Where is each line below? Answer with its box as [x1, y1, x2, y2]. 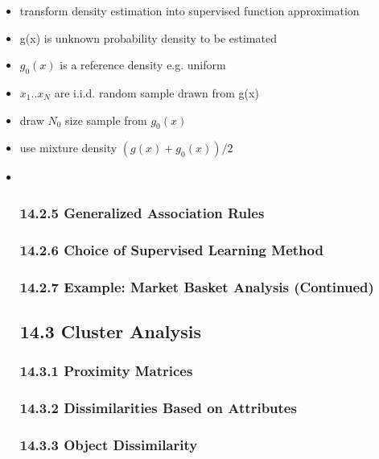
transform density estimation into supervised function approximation [19, 2, 360, 19]
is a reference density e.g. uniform [60, 56, 226, 73]
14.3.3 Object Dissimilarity [19, 434, 198, 454]
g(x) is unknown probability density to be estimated [19, 29, 277, 46]
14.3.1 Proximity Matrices [19, 361, 193, 381]
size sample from [65, 111, 147, 128]
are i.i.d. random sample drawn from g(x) [54, 84, 259, 101]
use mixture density [19, 139, 117, 156]
